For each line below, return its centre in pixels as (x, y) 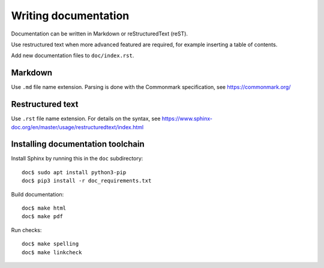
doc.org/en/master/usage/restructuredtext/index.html (77, 127)
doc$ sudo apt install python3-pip (74, 172)
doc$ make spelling (50, 244)
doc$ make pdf (42, 217)
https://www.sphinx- (187, 119)
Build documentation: (37, 194)
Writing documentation (70, 16)
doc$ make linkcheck (52, 252)
